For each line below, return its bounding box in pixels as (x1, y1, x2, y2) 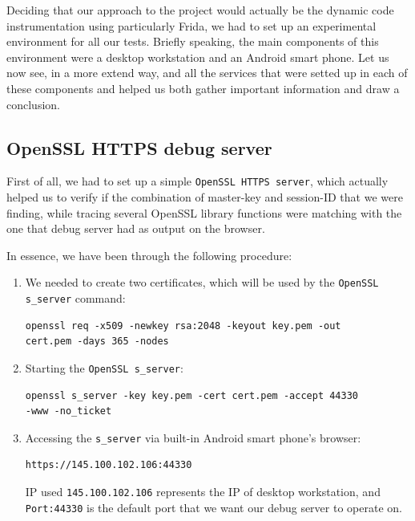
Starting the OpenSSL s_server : (25, 359, 183, 376)
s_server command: (25, 290, 126, 307)
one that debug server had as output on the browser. (6, 220, 265, 237)
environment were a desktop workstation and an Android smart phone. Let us (6, 48, 389, 65)
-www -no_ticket (25, 405, 112, 417)
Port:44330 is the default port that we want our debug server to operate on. (25, 499, 402, 515)
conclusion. (6, 96, 60, 112)
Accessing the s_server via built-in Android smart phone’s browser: (25, 429, 361, 446)
